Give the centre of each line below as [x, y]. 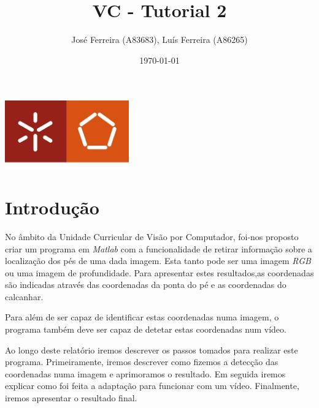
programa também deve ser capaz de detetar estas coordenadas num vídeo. [146, 329]
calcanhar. [24, 296]
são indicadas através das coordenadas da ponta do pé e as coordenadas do [146, 285]
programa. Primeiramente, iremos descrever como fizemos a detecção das [142, 362]
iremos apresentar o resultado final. [71, 398]
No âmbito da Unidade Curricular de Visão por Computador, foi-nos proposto [152, 236]
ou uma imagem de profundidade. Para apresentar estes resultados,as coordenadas [159, 272]
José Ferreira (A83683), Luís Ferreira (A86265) [159, 40]
